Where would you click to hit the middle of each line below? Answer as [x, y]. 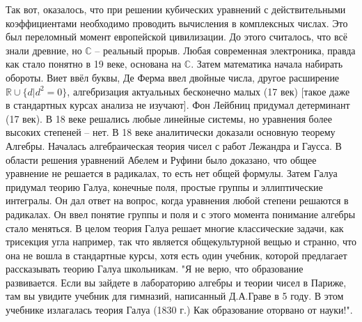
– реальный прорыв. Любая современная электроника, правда [225, 50]
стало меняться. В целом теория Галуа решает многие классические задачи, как [175, 228]
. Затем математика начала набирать [267, 64]
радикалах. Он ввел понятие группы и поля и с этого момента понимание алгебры [181, 214]
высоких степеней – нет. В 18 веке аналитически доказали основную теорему [171, 132]
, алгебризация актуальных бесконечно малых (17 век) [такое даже [208, 91]
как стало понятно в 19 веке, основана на [94, 64]
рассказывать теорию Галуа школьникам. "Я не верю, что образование [155, 269]
